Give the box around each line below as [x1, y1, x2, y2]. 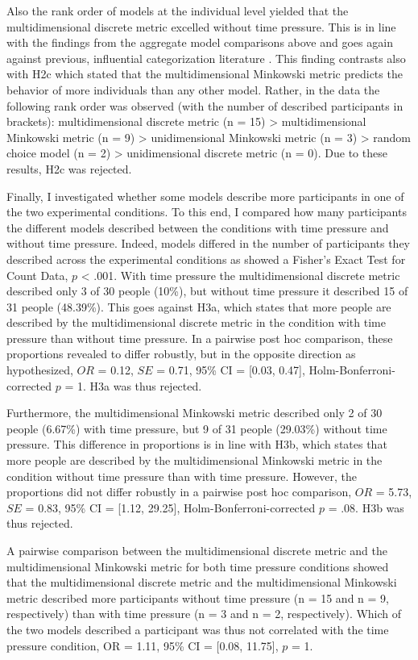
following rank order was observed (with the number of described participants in [6, 97, 404, 114]
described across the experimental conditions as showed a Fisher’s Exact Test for [6, 250, 406, 267]
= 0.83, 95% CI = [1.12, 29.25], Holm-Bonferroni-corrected [25, 499, 316, 516]
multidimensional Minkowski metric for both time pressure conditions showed [6, 558, 389, 574]
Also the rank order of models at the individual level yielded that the [6, 2, 349, 19]
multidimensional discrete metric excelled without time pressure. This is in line [6, 18, 396, 35]
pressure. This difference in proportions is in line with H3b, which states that [6, 436, 387, 453]
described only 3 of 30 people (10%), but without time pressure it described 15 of [6, 282, 408, 299]
